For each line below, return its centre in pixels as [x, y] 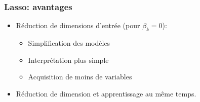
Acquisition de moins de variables [80, 77]
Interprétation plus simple [68, 60]
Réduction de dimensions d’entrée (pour [78, 25]
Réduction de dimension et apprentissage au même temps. [106, 93]
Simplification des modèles [69, 43]
